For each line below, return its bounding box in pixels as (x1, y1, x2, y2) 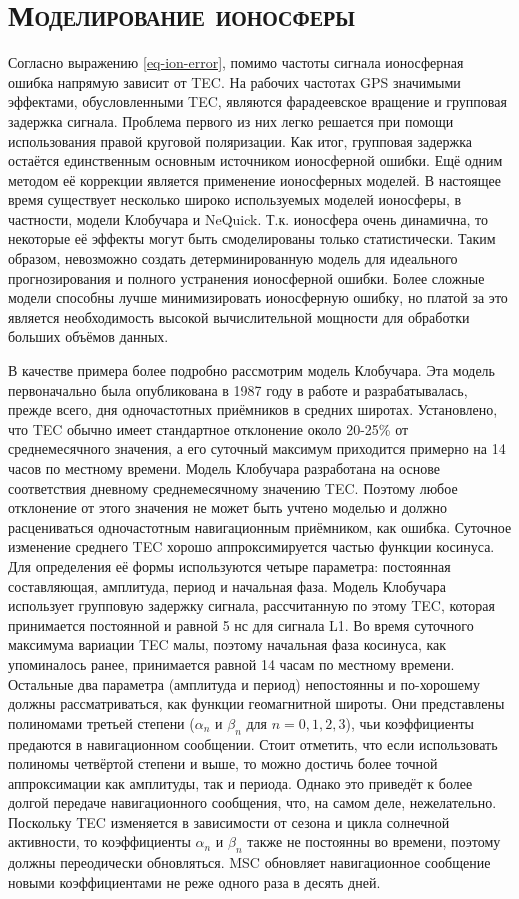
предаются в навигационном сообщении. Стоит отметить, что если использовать (8, 733, 498, 754)
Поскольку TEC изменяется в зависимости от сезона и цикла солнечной (8, 811, 450, 832)
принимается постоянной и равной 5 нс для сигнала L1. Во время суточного (8, 614, 474, 635)
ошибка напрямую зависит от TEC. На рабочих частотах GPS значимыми (8, 71, 461, 92)
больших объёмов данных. (8, 326, 169, 347)
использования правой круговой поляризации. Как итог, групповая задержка (8, 130, 473, 151)
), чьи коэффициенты (345, 712, 474, 733)
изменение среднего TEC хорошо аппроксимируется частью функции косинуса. (8, 536, 495, 557)
